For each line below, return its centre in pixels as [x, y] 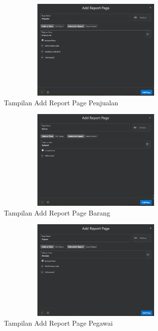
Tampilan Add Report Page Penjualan [61, 102]
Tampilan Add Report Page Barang [57, 212]
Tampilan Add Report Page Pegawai [58, 323]
